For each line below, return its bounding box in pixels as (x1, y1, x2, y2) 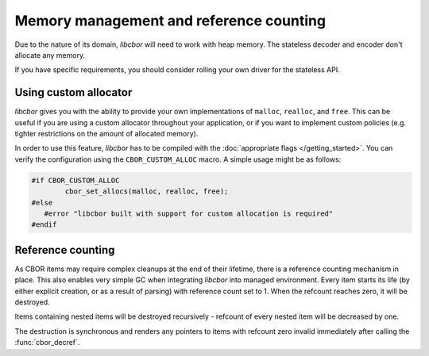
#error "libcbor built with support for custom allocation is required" (44, 209, 334, 218)
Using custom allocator (14, 86, 133, 99)
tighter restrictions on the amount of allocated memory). (14, 129, 199, 139)
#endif (31, 220, 57, 229)
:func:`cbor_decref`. (14, 338, 80, 347)
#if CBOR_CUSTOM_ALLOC (31, 175, 120, 185)
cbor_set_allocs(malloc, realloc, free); (64, 187, 229, 196)
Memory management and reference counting (14, 12, 326, 29)
